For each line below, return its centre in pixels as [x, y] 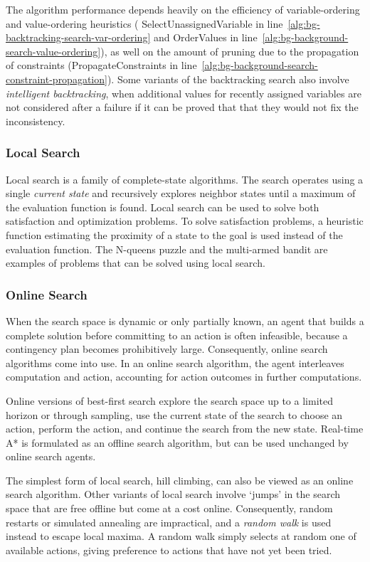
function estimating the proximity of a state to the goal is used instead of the [174, 234]
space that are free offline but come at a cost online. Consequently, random [169, 508]
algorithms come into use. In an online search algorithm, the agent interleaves [175, 362]
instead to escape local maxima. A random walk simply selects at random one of [181, 536]
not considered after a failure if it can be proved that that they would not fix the [182, 107]
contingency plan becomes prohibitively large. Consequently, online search [167, 349]
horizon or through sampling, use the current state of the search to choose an [174, 414]
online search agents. [51, 456]
